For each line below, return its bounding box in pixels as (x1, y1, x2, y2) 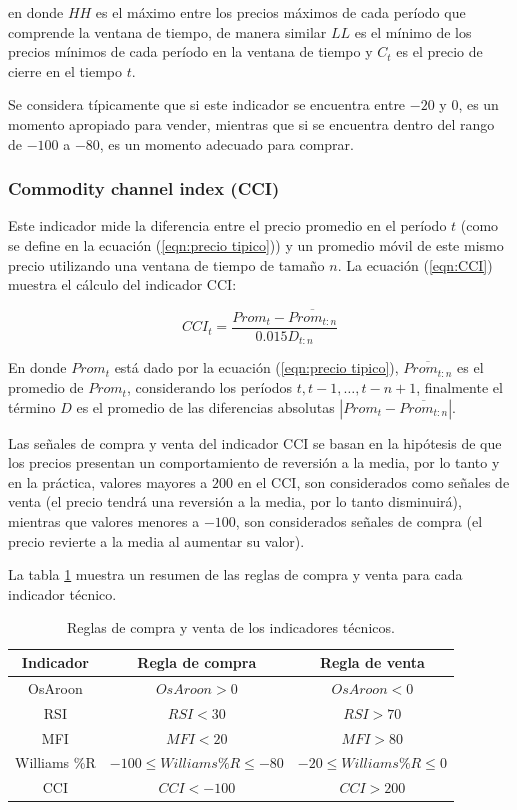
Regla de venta (319, 652, 425, 673)
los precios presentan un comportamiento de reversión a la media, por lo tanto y (8, 452, 500, 473)
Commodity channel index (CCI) (8, 176, 280, 201)
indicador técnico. (8, 583, 117, 604)
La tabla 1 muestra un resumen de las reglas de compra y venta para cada (8, 564, 463, 585)
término (8, 396, 56, 417)
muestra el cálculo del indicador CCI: (8, 274, 237, 295)
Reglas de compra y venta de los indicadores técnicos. (66, 617, 395, 638)
